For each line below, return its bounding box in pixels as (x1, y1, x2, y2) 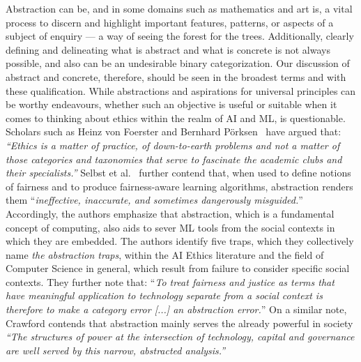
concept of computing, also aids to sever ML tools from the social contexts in (6, 220, 335, 234)
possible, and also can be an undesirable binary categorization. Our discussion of (6, 56, 350, 70)
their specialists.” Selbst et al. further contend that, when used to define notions (6, 165, 351, 180)
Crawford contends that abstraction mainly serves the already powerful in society (6, 315, 353, 330)
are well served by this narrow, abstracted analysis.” (6, 342, 226, 357)
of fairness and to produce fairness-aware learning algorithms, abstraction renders (6, 179, 353, 193)
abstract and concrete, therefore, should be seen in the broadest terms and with (6, 69, 346, 84)
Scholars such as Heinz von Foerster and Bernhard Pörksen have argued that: (6, 124, 341, 139)
